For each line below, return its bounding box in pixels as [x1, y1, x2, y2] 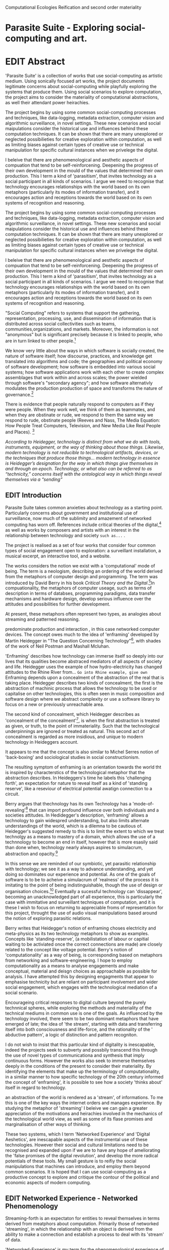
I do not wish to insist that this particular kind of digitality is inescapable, [5, 1041, 155, 1047]
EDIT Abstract [5, 56, 65, 67]
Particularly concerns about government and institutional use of [5, 510, 138, 516]
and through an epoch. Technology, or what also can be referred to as [5, 466, 152, 472]
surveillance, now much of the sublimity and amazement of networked [5, 515, 152, 521]
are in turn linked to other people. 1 [5, 337, 76, 344]
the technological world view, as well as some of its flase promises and [5, 1116, 153, 1122]
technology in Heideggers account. [5, 739, 79, 745]
